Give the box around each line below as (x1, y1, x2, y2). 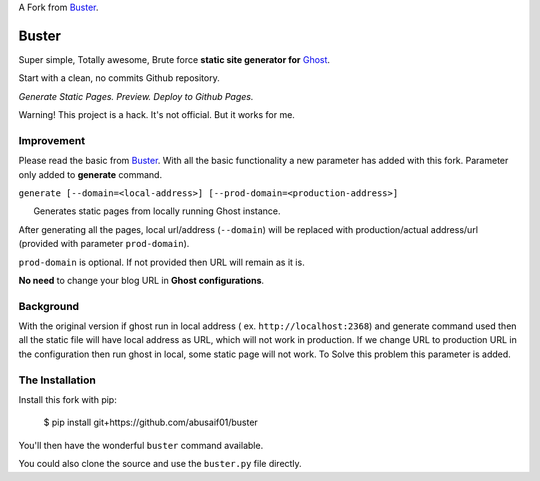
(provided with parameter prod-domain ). (18, 238, 190, 250)
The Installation (18, 373, 97, 387)
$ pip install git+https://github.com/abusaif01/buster (43, 416, 259, 429)
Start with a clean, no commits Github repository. (18, 72, 220, 84)
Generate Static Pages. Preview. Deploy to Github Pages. (18, 90, 254, 102)
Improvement (18, 133, 85, 147)
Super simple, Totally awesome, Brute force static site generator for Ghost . (18, 53, 330, 65)
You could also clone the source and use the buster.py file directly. (18, 458, 302, 470)
